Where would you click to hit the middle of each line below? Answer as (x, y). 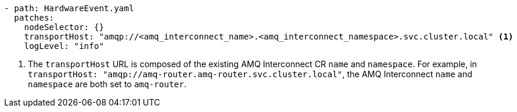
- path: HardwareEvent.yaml (69, 8)
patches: (34, 18)
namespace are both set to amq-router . (107, 84)
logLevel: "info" (64, 46)
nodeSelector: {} (64, 27)
